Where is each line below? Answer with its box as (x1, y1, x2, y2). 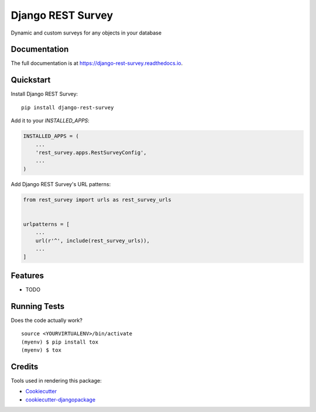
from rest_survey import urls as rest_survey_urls (23, 196, 172, 203)
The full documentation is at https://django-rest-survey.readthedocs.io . (11, 60, 183, 67)
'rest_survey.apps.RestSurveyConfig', (35, 149, 147, 156)
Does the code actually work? (11, 317, 83, 324)
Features (11, 270, 44, 280)
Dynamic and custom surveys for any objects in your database (11, 29, 162, 36)
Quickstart (11, 75, 51, 85)
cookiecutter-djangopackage (25, 396, 96, 403)
